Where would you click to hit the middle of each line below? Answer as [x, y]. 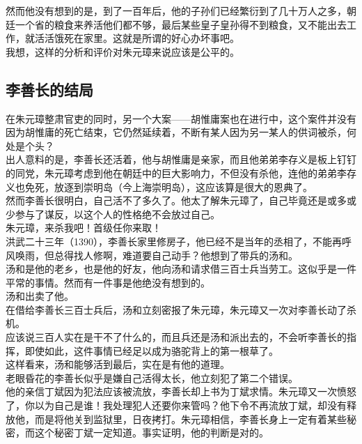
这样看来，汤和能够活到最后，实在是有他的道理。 [118, 364]
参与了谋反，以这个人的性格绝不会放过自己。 [117, 214]
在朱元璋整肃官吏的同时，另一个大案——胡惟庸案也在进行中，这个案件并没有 [181, 118]
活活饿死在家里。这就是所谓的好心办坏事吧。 [137, 38]
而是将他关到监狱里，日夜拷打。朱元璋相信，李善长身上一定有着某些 [190, 419]
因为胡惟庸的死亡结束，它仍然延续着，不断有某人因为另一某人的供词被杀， [176, 132]
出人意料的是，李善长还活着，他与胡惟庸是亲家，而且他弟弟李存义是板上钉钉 [181, 159]
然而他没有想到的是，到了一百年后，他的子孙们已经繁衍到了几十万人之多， [176, 10]
